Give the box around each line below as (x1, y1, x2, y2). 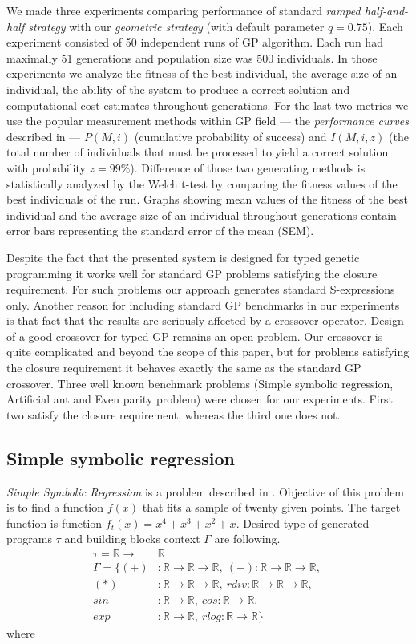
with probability (6, 159, 86, 176)
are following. (214, 530, 281, 547)
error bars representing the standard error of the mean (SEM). (6, 222, 314, 239)
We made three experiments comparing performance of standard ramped (6, 2, 361, 18)
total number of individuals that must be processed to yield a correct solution (6, 144, 389, 160)
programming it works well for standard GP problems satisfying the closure (6, 265, 378, 281)
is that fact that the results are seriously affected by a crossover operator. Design (6, 312, 404, 329)
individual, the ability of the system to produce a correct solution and (6, 80, 350, 97)
